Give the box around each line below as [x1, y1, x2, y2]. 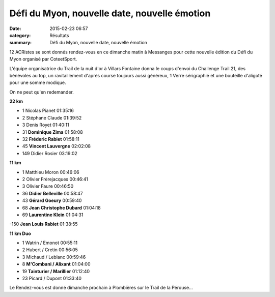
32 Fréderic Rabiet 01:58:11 [22, 136, 80, 142]
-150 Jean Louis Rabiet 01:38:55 [9, 221, 78, 227]
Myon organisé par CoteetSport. [9, 56, 77, 62]
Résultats [49, 32, 69, 38]
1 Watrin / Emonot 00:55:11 [22, 240, 78, 246]
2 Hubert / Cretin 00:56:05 [22, 247, 78, 253]
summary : [9, 40, 32, 46]
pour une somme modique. [9, 79, 66, 86]
